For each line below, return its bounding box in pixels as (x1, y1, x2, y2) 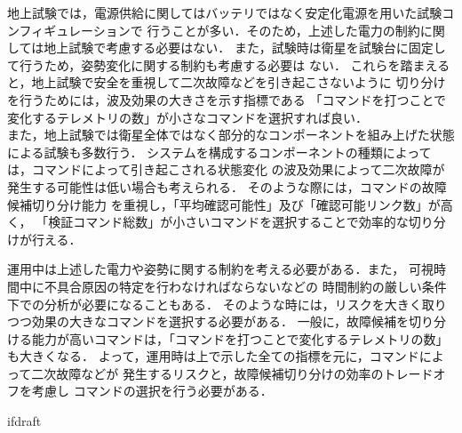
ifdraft (7, 412, 42, 430)
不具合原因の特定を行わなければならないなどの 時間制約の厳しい (44, 277, 422, 295)
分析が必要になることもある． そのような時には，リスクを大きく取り (44, 294, 447, 313)
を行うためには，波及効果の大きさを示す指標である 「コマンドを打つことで (7, 90, 447, 108)
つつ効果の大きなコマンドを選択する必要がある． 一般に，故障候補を (7, 312, 409, 331)
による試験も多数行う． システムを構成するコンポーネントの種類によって (7, 142, 432, 161)
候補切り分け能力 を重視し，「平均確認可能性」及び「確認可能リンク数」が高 (7, 195, 453, 213)
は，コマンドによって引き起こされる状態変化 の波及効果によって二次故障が (7, 160, 445, 179)
